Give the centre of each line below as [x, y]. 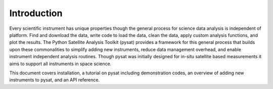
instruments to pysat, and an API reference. [55, 80]
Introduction [36, 13]
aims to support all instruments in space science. [60, 64]
